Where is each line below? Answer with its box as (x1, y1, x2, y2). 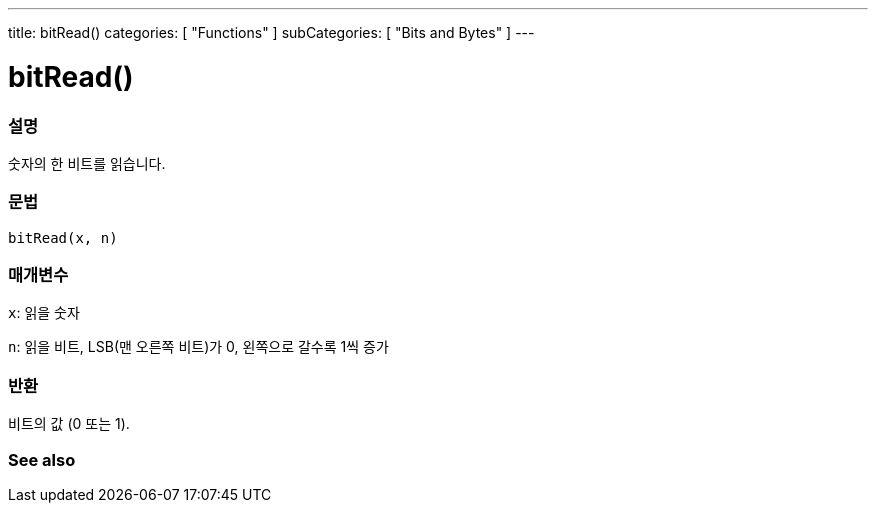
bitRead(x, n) (8, 229, 118, 246)
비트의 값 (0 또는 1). (8, 415, 130, 433)
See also (8, 449, 76, 470)
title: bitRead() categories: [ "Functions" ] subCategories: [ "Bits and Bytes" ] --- (8, 24, 535, 41)
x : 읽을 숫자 (8, 304, 80, 322)
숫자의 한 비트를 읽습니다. (8, 154, 166, 172)
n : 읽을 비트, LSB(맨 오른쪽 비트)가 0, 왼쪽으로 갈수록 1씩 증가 (8, 338, 389, 356)
